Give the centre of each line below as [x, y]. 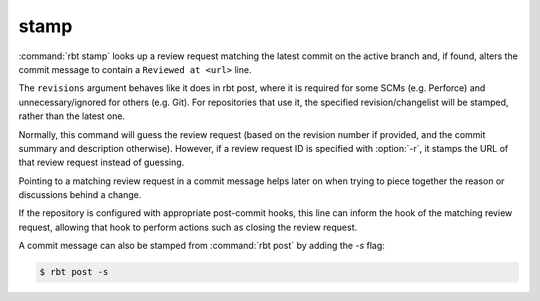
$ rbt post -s [74, 272]
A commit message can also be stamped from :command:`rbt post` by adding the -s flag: [201, 246]
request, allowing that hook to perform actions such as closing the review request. [188, 227]
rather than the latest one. [71, 116]
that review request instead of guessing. [101, 162]
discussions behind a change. [80, 195]
